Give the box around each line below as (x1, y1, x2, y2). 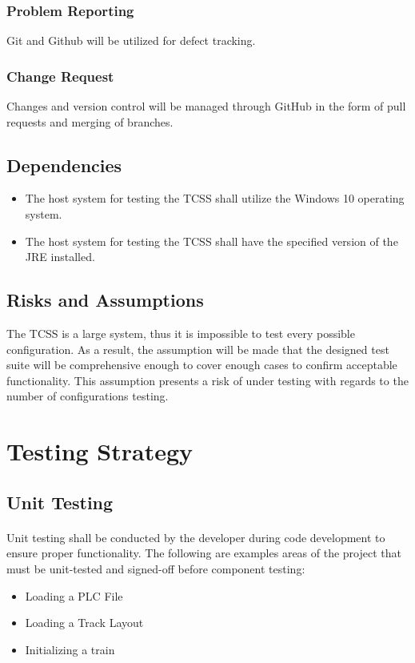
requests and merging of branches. (6, 113, 174, 130)
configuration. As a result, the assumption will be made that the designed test (6, 340, 389, 357)
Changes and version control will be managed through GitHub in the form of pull (6, 98, 406, 115)
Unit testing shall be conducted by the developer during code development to (6, 528, 385, 545)
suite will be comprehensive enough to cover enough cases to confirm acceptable (6, 356, 397, 373)
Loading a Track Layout (25, 614, 144, 631)
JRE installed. (25, 248, 95, 265)
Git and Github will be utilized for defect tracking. (6, 32, 256, 49)
